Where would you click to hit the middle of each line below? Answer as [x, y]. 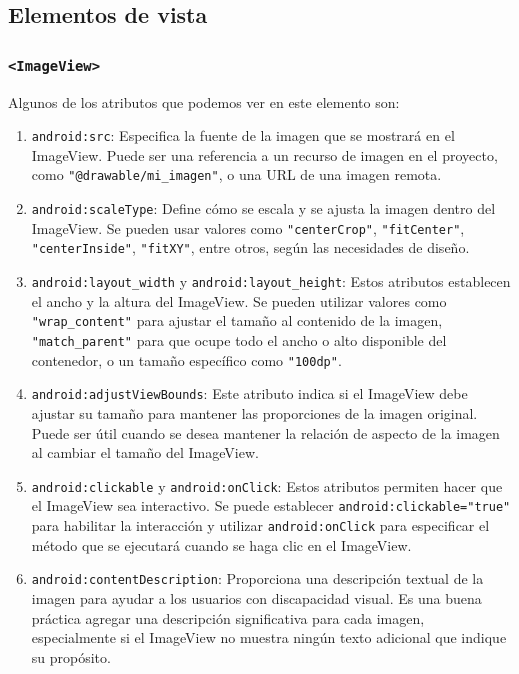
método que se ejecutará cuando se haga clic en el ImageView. [221, 544]
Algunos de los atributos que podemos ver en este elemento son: [204, 101]
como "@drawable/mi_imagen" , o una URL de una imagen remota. [236, 174]
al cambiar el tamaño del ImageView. [145, 452]
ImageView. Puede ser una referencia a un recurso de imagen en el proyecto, [264, 154]
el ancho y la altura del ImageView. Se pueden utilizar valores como [239, 300]
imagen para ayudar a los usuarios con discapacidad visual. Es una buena [256, 597]
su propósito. [71, 656]
